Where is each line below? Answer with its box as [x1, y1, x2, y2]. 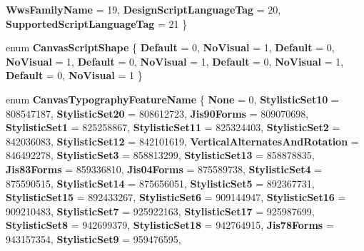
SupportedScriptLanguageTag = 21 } [6, 16, 188, 31]
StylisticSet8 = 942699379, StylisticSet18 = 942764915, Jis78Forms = [6, 217, 334, 232]
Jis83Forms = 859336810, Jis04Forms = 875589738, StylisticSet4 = [6, 161, 323, 176]
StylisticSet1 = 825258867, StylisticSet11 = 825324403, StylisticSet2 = [6, 120, 340, 135]
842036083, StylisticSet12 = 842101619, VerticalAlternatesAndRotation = [6, 133, 359, 148]
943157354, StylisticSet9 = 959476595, [6, 231, 181, 246]
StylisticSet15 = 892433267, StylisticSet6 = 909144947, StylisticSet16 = [6, 190, 346, 205]
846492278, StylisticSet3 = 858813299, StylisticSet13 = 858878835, [6, 148, 315, 163]
